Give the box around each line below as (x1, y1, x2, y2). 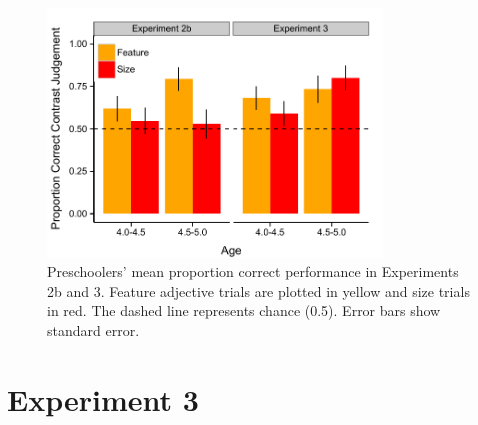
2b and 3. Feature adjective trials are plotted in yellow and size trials (47, 280, 470, 301)
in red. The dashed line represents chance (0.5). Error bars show (47, 300, 441, 321)
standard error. (47, 319, 140, 340)
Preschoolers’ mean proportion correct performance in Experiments (47, 261, 459, 282)
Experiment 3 (7, 378, 199, 419)
